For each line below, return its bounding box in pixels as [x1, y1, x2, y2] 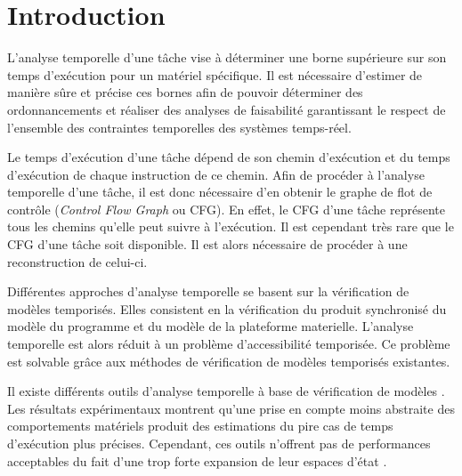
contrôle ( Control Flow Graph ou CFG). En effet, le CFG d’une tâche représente [7, 199, 445, 218]
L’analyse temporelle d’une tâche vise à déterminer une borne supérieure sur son [7, 48, 447, 67]
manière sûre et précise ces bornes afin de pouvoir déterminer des [7, 83, 363, 101]
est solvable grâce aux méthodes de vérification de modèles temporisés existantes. [7, 351, 450, 370]
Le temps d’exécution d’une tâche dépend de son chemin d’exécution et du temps [7, 148, 450, 166]
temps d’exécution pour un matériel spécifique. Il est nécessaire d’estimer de [7, 65, 423, 84]
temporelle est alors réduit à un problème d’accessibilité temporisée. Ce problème [7, 335, 450, 353]
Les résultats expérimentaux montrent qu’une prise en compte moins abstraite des [7, 399, 455, 417]
